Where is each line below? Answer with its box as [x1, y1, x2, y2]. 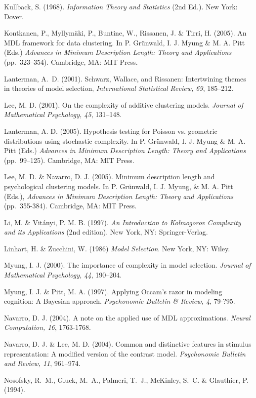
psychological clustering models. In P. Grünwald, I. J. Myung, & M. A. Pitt [4, 181, 233, 191]
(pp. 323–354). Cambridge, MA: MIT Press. [4, 56, 138, 67]
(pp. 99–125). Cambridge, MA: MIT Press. [4, 155, 134, 165]
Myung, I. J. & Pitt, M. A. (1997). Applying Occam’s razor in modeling [4, 286, 222, 296]
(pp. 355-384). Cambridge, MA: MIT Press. [4, 200, 137, 211]
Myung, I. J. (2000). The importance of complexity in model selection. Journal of [4, 260, 251, 270]
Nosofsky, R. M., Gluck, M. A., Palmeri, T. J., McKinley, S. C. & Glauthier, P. [4, 374, 249, 385]
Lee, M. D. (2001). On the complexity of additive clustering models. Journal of [4, 99, 243, 110]
